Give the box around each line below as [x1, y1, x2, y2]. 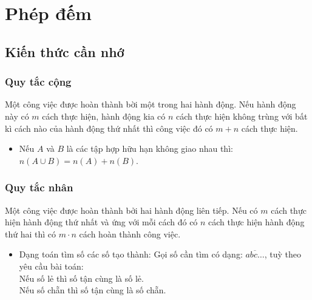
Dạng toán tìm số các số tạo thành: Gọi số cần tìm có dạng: [19, 248, 243, 261]
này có [5, 109, 29, 122]
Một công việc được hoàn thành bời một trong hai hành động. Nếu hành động [5, 98, 296, 111]
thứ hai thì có [5, 227, 56, 240]
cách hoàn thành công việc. [79, 227, 181, 240]
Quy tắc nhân [5, 180, 73, 195]
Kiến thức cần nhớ [5, 42, 124, 61]
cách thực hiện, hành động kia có [42, 109, 166, 122]
